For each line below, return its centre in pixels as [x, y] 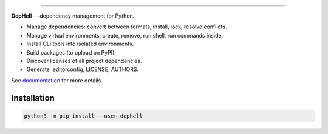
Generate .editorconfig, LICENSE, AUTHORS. [83, 69]
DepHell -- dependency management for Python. [73, 16]
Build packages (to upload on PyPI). [71, 52]
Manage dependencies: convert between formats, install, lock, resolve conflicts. [127, 27]
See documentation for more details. [57, 80]
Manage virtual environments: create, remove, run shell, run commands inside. [125, 35]
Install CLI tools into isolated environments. [80, 44]
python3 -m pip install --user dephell [83, 116]
